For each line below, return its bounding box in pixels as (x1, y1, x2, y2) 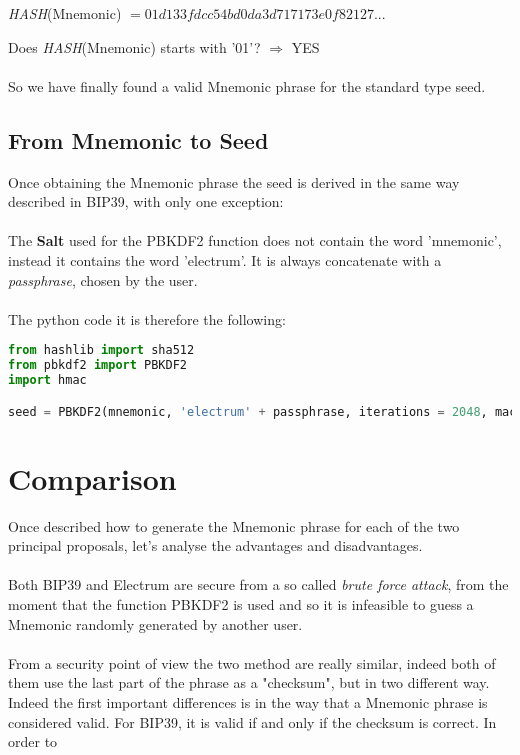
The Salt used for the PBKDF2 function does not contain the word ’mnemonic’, (8, 230, 502, 251)
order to (8, 731, 58, 752)
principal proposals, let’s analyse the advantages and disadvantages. (8, 535, 423, 556)
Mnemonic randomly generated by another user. (8, 613, 303, 634)
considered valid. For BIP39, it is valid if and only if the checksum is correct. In (8, 711, 497, 732)
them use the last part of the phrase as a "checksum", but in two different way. (8, 672, 490, 693)
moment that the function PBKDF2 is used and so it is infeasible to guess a (8, 593, 474, 614)
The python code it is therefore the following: (8, 308, 286, 329)
